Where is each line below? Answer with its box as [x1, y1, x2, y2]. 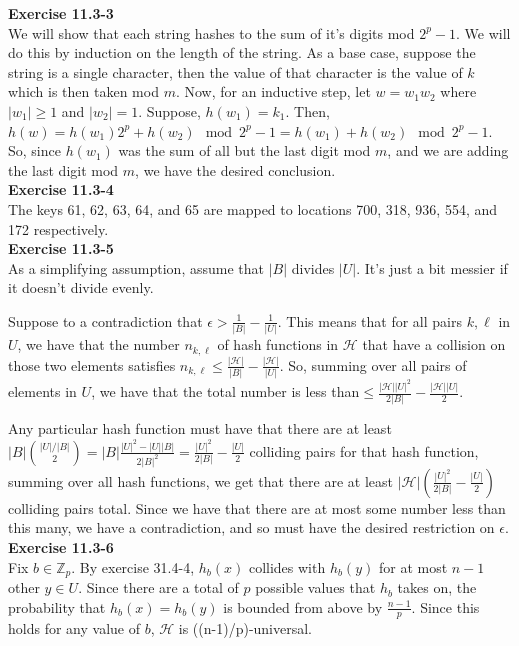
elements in [8, 381, 77, 402]
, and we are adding [387, 140, 509, 161]
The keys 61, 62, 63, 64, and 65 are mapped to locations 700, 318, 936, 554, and [8, 198, 498, 219]
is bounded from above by [223, 596, 383, 617]
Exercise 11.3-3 [8, 3, 114, 23]
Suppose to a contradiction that [8, 310, 203, 331]
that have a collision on [362, 334, 506, 355]
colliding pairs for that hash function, [249, 440, 479, 461]
